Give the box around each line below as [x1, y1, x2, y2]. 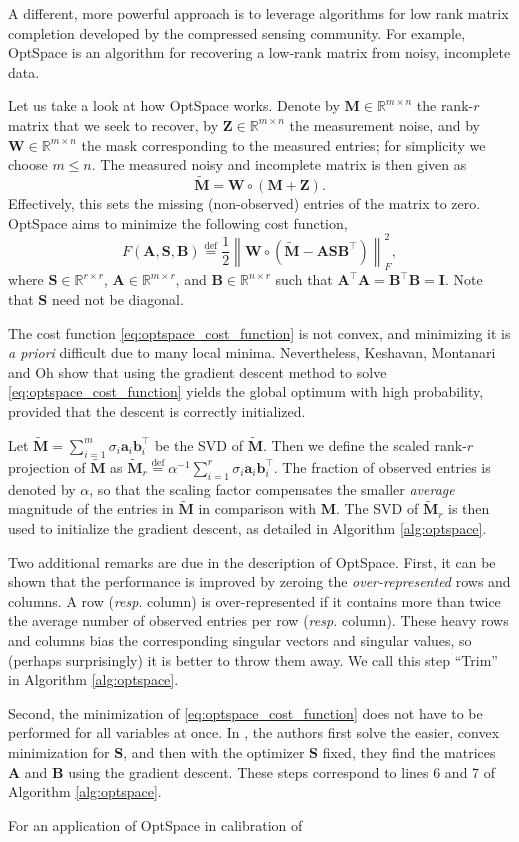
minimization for [8, 741, 110, 762]
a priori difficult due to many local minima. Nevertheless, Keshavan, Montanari [8, 342, 496, 363]
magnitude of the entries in [8, 498, 174, 519]
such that [275, 269, 333, 290]
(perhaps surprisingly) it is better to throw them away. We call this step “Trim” [8, 649, 498, 670]
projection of [8, 456, 86, 477]
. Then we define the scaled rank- [262, 434, 467, 455]
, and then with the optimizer [123, 741, 305, 762]
